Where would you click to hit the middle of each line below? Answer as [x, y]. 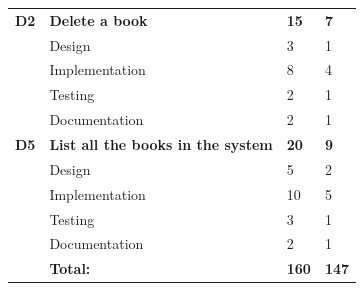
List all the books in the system [161, 143]
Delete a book [98, 19]
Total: [70, 268]
